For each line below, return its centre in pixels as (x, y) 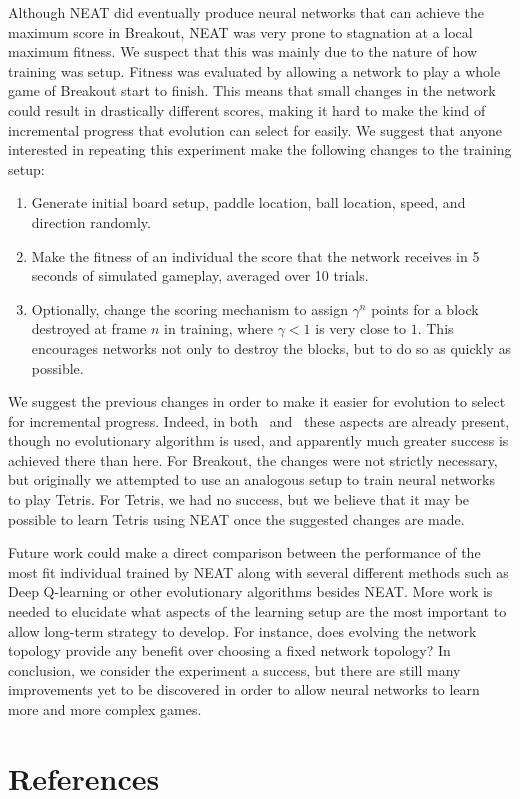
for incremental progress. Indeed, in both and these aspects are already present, (259, 420)
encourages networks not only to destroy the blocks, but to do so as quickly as (271, 347)
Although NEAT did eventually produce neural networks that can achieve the (246, 12)
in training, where (218, 328)
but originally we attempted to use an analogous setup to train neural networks (251, 479)
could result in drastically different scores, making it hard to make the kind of (247, 109)
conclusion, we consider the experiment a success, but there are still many (234, 669)
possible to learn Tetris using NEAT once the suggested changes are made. (236, 518)
